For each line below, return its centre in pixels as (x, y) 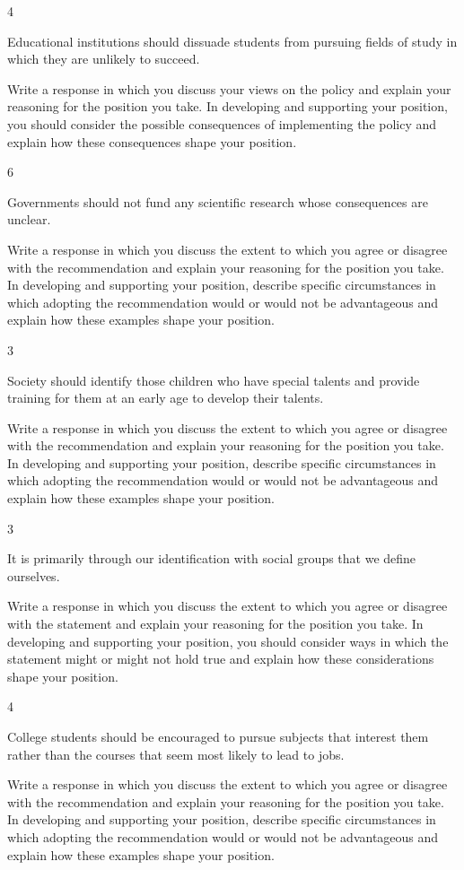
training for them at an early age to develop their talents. (166, 398)
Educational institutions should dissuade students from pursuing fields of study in (232, 41)
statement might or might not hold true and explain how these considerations (221, 659)
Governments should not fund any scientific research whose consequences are (218, 201)
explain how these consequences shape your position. (152, 141)
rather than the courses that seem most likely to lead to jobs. (176, 754)
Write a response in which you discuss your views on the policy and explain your (229, 88)
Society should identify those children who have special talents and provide (214, 380)
